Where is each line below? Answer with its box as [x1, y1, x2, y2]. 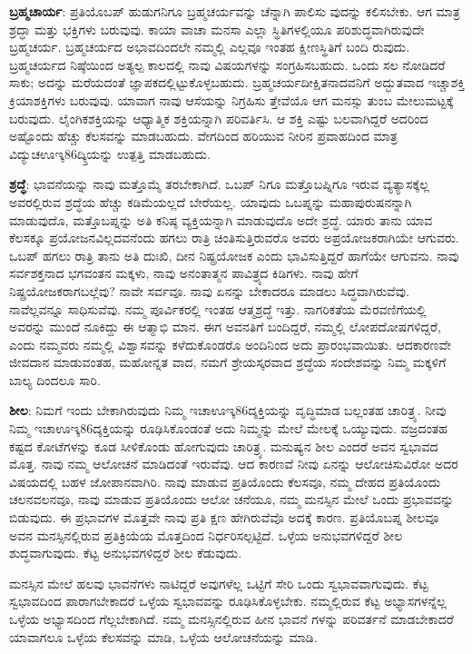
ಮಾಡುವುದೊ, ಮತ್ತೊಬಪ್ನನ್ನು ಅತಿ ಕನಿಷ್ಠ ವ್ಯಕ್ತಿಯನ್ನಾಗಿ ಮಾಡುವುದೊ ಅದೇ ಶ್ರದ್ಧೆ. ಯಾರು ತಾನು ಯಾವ [9, 210, 433, 229]
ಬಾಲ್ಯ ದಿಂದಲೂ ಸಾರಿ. [9, 370, 101, 389]
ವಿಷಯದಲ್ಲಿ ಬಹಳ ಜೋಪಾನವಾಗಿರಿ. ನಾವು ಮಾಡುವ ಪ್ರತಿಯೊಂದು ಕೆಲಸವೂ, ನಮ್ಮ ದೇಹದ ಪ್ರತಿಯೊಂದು [9, 471, 441, 490]
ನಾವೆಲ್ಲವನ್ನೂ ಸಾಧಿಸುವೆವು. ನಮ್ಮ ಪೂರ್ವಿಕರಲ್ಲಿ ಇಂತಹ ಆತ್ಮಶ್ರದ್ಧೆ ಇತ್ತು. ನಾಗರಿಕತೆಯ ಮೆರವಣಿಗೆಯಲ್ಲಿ [9, 299, 427, 318]
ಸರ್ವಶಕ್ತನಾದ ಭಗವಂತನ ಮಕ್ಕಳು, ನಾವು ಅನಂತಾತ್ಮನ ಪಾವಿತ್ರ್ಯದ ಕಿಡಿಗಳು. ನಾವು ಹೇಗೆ [9, 263, 359, 282]
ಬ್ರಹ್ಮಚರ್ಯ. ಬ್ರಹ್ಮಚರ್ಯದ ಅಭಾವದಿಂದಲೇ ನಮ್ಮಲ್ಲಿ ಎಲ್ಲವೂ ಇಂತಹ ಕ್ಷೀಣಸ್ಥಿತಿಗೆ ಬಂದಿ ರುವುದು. [9, 37, 410, 56]
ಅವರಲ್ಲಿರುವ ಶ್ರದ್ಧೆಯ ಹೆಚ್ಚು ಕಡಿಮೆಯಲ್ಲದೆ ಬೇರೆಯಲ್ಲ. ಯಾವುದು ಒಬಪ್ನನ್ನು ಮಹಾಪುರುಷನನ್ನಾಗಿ [9, 192, 412, 211]
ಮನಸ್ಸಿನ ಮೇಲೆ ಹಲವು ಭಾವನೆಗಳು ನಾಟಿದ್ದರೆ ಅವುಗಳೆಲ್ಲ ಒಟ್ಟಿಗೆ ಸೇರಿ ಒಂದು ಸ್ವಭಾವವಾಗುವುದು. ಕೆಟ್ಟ [9, 573, 428, 592]
